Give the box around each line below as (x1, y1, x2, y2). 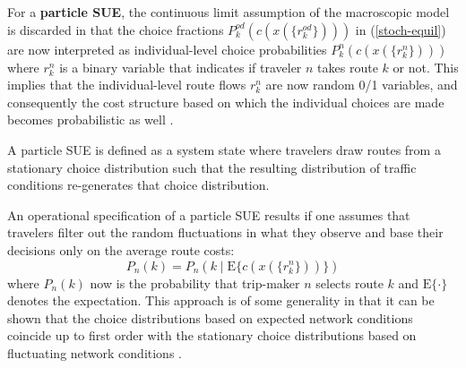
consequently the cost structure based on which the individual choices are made (7, 92, 444, 111)
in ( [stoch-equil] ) (355, 20, 446, 39)
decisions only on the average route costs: (7, 240, 235, 259)
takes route (317, 57, 378, 76)
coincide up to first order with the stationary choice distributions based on (7, 326, 417, 345)
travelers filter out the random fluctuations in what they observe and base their (7, 223, 444, 242)
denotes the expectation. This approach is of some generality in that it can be (7, 291, 435, 310)
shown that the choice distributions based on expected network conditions (7, 308, 413, 327)
